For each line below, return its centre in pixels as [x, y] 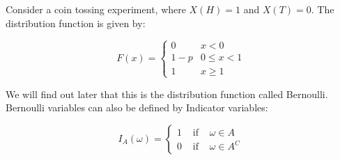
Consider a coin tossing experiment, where [96, 9]
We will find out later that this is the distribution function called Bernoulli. [167, 94]
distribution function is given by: [76, 23]
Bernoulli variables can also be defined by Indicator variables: [137, 107]
